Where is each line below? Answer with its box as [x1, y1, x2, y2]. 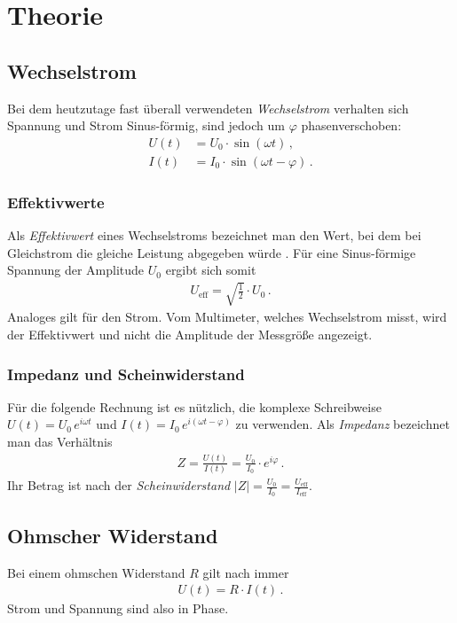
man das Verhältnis [7, 432, 113, 450]
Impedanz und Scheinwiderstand [7, 362, 245, 385]
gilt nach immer [202, 563, 289, 581]
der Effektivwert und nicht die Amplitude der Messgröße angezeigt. [7, 325, 373, 343]
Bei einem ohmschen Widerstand [7, 563, 185, 581]
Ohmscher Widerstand [7, 521, 218, 549]
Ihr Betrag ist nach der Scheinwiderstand [7, 476, 231, 495]
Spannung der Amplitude [7, 261, 145, 279]
